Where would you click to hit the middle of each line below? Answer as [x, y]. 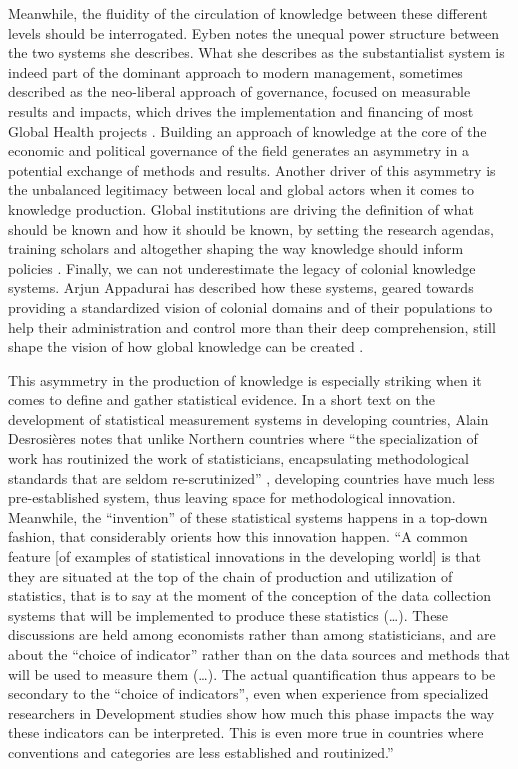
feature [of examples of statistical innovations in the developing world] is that [244, 556]
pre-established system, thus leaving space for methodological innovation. [232, 497]
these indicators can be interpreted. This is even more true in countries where [246, 732]
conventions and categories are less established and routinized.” [201, 751]
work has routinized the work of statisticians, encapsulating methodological [238, 458]
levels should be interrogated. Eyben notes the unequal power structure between [254, 32]
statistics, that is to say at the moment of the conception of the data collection [249, 595]
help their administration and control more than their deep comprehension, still [252, 326]
